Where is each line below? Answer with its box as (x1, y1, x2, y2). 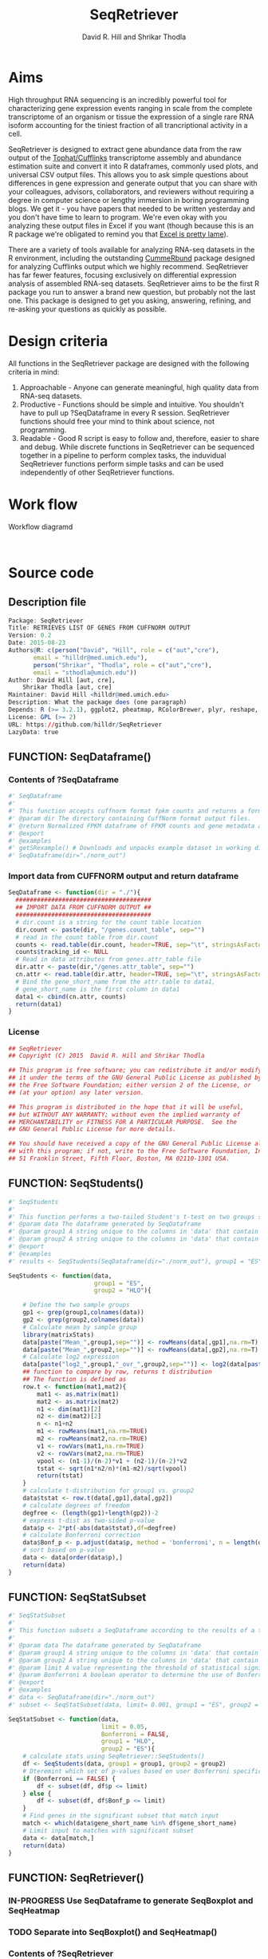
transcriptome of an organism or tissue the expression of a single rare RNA (8, 112, 254, 121)
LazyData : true (8, 728, 59, 736)
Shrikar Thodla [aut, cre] (22, 683, 112, 692)
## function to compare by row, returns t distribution (22, 1368, 213, 1376)
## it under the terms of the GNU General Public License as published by (8, 1074, 262, 1082)
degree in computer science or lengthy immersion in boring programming (8, 195, 250, 205)
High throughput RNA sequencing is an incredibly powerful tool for (8, 94, 227, 105)
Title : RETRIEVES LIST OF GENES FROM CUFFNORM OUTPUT (8, 624, 191, 632)
